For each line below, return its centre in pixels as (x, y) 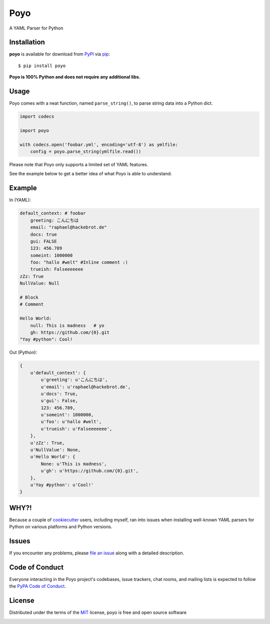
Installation (27, 42)
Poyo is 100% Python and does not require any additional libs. (75, 77)
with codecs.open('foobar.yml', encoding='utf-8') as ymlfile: (99, 144)
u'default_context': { (58, 373)
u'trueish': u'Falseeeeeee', (76, 429)
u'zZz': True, (47, 443)
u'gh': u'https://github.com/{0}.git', (89, 471)
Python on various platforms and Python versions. (61, 527)
